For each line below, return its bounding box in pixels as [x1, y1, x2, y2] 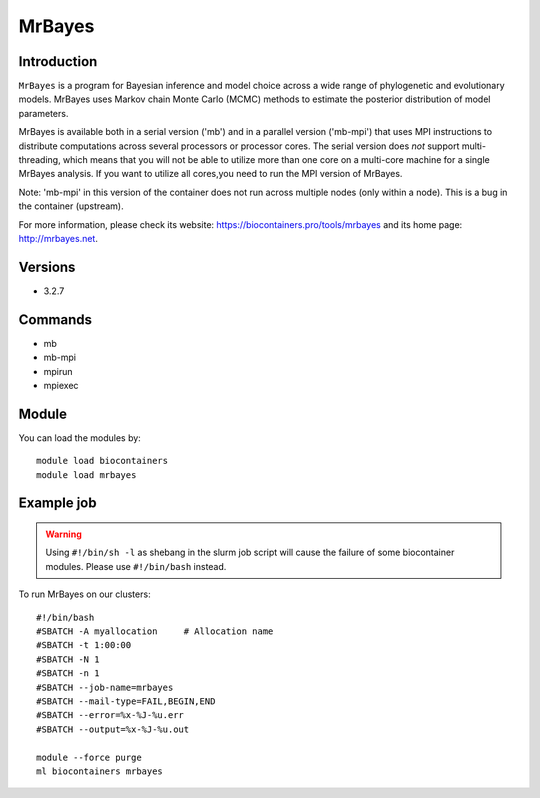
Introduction [18, 53, 98, 70]
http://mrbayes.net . [18, 232, 99, 244]
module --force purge [36, 751, 142, 763]
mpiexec [43, 379, 79, 391]
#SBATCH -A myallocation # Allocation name [36, 626, 274, 637]
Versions [18, 258, 76, 275]
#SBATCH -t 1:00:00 [36, 640, 132, 651]
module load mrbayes [36, 469, 137, 480]
